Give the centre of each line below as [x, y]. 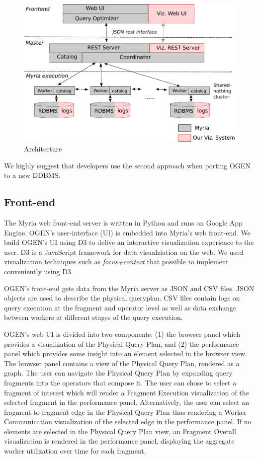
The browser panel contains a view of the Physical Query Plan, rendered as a [122, 363]
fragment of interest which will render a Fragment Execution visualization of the [127, 392]
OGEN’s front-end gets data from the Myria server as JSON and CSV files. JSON [129, 288]
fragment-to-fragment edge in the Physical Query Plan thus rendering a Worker [125, 412]
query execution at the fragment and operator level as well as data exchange [120, 307]
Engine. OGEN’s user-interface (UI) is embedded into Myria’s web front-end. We [128, 232]
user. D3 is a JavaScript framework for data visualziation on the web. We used [124, 252]
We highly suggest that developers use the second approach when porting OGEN [127, 165]
